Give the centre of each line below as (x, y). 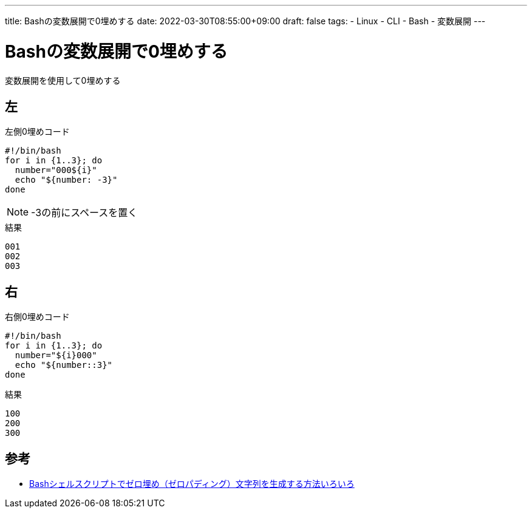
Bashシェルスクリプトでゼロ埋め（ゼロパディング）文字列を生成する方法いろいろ (192, 484)
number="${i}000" (56, 355)
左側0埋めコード (37, 132)
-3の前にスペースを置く (84, 213)
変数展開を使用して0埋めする (63, 80)
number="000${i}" (56, 170)
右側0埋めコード (37, 317)
